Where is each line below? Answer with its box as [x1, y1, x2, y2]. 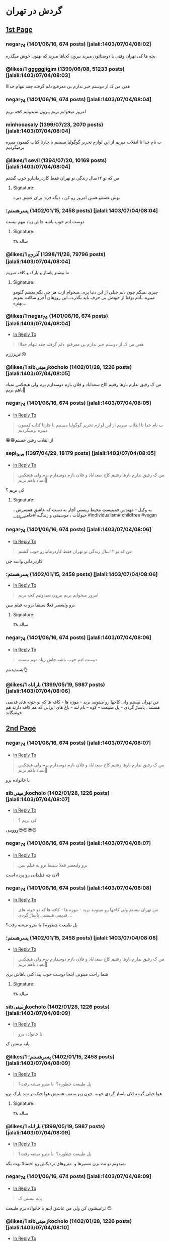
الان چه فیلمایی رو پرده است [6, 872, 59, 878]
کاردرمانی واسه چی [6, 558, 43, 564]
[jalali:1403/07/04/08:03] [6, 72, 70, 79]
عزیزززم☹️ [6, 351, 27, 357]
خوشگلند [6, 709, 22, 715]
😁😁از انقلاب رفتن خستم [6, 437, 54, 443]
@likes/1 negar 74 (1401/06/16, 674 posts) [6, 313, 109, 321]
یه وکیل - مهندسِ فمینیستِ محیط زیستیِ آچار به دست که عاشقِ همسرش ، [13, 506, 152, 513]
